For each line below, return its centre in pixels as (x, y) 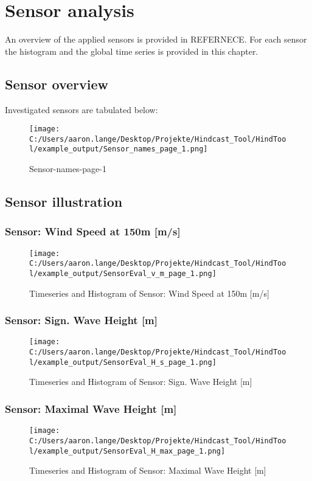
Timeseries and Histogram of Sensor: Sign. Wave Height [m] (141, 382)
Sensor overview (57, 84)
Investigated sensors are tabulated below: (81, 109)
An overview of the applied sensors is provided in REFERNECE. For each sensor (156, 39)
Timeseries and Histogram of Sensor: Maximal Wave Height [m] (148, 470)
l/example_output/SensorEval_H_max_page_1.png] (127, 451)
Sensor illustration (64, 202)
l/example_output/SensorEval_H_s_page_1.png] (123, 362)
